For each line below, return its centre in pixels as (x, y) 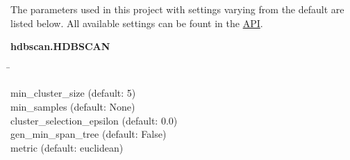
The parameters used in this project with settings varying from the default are (177, 9)
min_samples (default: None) (73, 106)
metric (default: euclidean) (67, 147)
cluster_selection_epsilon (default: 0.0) (94, 120)
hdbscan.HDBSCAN (60, 46)
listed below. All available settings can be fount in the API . (137, 23)
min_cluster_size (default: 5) (73, 93)
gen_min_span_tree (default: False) (89, 134)
